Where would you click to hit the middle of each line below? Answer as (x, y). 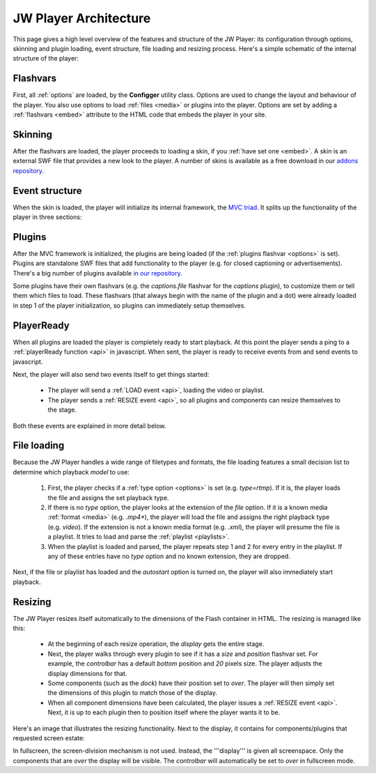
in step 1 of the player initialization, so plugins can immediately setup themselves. (130, 305)
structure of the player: (46, 59)
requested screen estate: (49, 738)
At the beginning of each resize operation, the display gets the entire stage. (156, 644)
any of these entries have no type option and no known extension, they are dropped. (169, 556)
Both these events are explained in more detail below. (89, 426)
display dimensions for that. (87, 673)
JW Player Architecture (82, 18)
